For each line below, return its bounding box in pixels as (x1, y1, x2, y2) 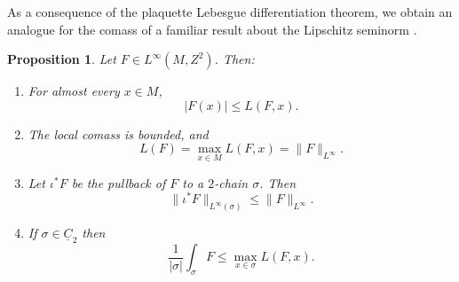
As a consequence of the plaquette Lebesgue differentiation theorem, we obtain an (7, 3, 453, 20)
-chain (214, 173, 249, 192)
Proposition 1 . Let (7, 50, 116, 68)
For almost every (28, 82, 120, 100)
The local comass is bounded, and (28, 124, 209, 143)
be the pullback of (71, 173, 166, 192)
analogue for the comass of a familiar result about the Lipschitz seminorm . (7, 20, 417, 38)
